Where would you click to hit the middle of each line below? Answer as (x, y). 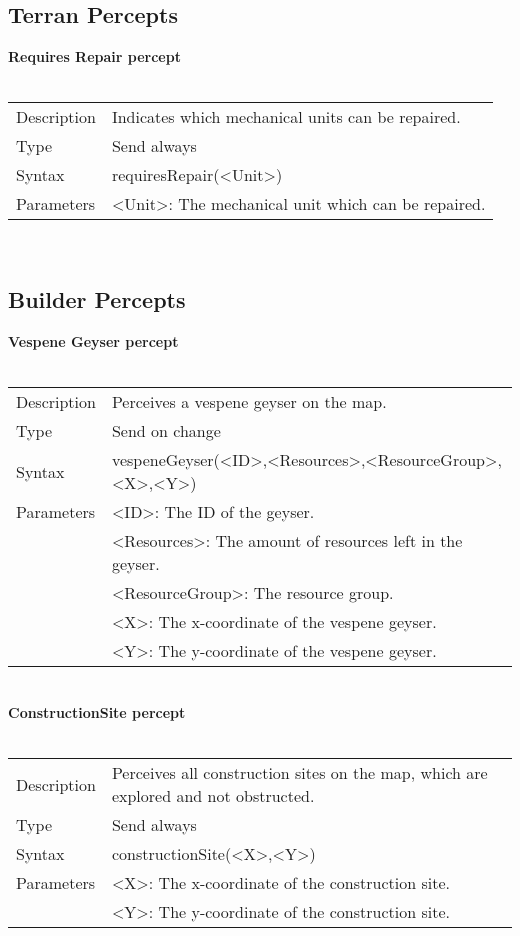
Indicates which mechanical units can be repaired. (286, 117)
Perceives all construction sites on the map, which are (299, 773)
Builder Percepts (97, 299)
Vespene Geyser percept (93, 341)
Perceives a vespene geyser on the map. (249, 402)
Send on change (166, 431)
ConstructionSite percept (97, 711)
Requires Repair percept (94, 56)
